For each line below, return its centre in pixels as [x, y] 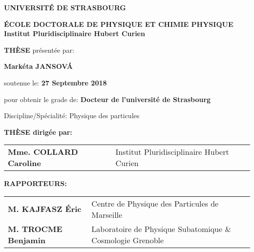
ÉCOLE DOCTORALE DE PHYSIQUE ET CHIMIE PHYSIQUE [119, 24]
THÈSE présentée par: [39, 50]
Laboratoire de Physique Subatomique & [161, 229]
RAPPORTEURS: [35, 183]
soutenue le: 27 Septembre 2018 [55, 82]
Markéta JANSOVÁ [38, 66]
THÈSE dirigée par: [38, 132]
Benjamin [27, 240]
